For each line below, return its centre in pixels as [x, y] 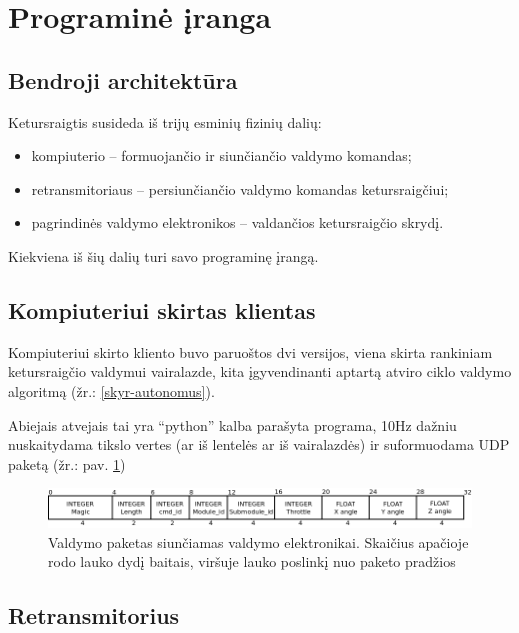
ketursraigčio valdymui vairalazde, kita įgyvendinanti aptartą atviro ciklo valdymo [260, 371]
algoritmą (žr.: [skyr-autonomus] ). [111, 390]
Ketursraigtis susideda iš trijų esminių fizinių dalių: [165, 121]
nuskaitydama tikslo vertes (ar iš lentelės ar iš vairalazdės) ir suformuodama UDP [259, 444]
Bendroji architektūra [123, 79]
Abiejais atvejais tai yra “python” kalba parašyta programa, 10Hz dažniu [232, 424]
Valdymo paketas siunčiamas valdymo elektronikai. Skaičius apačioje [258, 541]
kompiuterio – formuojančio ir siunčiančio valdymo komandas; [221, 155]
